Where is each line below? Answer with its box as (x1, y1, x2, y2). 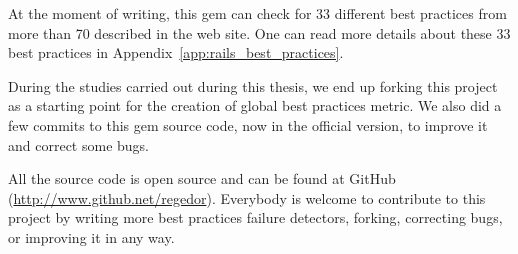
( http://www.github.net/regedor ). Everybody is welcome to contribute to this (8, 187, 486, 208)
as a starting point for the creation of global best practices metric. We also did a (8, 95, 502, 116)
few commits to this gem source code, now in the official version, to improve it (8, 114, 488, 135)
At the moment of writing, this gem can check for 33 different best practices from (8, 3, 507, 23)
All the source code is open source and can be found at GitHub (8, 168, 396, 189)
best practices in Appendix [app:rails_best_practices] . (8, 42, 344, 63)
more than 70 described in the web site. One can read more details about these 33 (8, 22, 511, 43)
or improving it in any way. (8, 226, 175, 247)
